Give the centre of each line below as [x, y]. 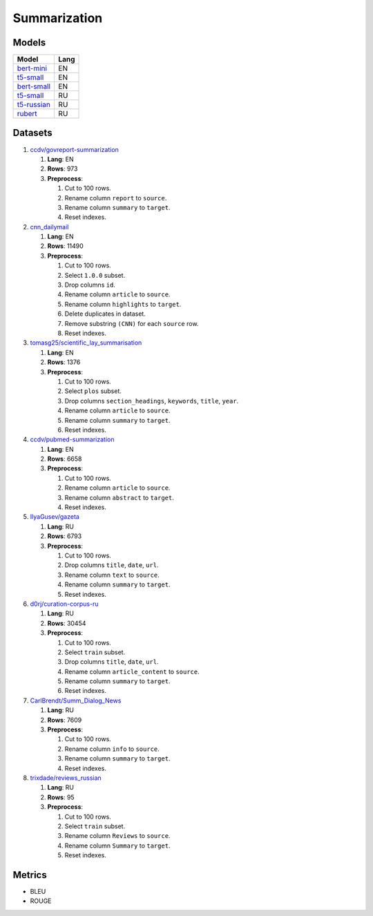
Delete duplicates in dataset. [105, 314]
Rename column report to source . [116, 198]
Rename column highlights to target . [123, 304]
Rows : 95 [61, 797]
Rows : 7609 [65, 720]
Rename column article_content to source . [132, 671]
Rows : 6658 [65, 459]
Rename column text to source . [112, 575]
